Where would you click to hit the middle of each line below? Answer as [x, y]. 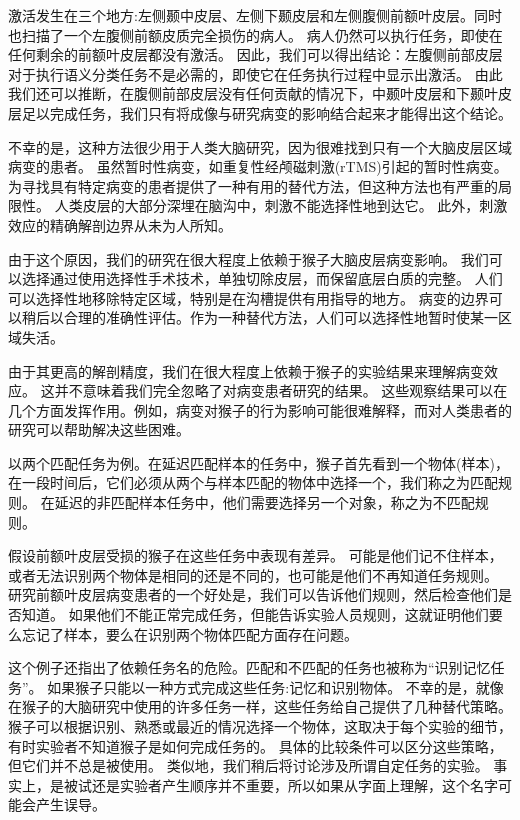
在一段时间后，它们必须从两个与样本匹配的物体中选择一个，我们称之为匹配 [253, 482]
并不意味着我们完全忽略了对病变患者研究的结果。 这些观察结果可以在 [281, 390]
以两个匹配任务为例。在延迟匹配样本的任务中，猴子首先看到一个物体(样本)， [258, 462]
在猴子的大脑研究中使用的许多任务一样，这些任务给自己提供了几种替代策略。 [260, 706]
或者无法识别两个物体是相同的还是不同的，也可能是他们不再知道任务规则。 [253, 574]
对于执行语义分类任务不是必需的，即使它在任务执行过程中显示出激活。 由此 [255, 73]
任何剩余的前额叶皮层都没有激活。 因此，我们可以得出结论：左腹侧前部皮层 [255, 54]
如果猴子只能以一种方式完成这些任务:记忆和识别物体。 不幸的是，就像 [275, 686]
